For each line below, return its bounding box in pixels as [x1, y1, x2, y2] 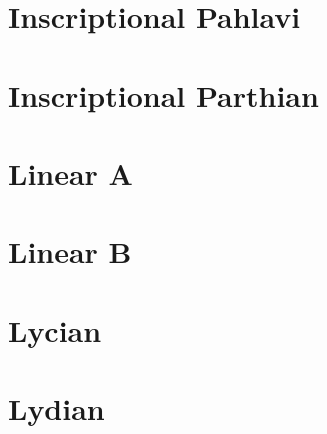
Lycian [8, 309, 102, 350]
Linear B [8, 231, 132, 272]
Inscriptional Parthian [8, 74, 319, 115]
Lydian [8, 388, 105, 429]
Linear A [8, 152, 133, 193]
